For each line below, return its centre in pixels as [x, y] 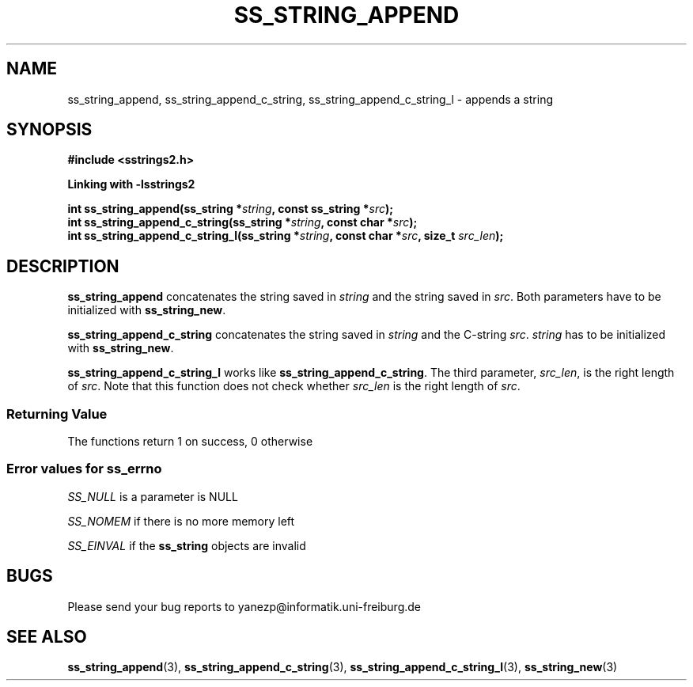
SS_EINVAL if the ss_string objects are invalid [187, 545]
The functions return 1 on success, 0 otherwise [190, 442]
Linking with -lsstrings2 [131, 184]
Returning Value [57, 414]
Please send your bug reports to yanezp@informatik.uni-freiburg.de [244, 606]
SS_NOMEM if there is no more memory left [181, 521]
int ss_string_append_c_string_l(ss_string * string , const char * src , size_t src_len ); [286, 236]
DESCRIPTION [63, 266]
